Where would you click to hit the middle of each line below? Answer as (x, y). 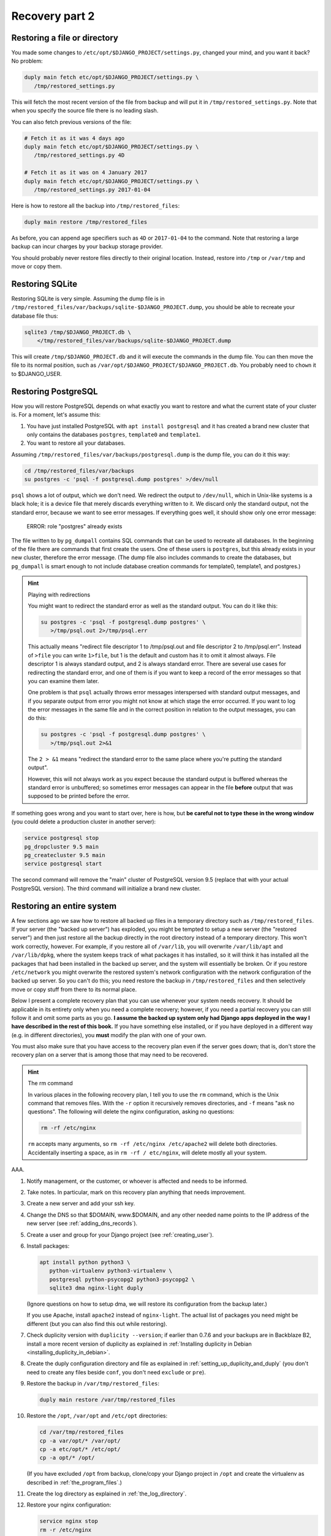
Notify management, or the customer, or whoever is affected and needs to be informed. (137, 1181)
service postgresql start (63, 864)
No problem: (27, 61)
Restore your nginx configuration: (69, 1505)
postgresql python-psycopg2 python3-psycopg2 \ (122, 1279)
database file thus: (35, 316)
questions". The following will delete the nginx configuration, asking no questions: (131, 1111)
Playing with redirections (59, 594)
